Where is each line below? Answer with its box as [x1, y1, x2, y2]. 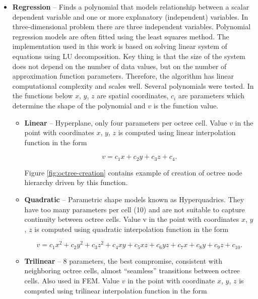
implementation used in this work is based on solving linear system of [12, 41, 227, 51]
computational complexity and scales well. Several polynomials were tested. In [12, 80, 254, 91]
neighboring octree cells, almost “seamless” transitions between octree [24, 265, 240, 276]
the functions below [12, 90, 73, 101]
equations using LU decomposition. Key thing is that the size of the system [12, 50, 245, 61]
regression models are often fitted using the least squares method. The [12, 31, 229, 41]
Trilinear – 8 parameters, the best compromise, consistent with [24, 255, 223, 266]
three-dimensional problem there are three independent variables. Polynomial [12, 21, 251, 32]
